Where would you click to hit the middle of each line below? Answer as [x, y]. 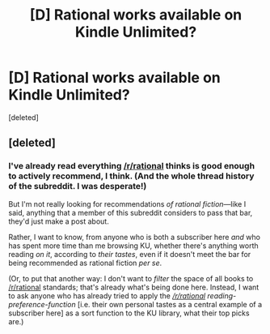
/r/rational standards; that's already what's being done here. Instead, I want [134, 287]
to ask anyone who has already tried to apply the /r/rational [107, 295]
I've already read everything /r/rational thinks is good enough [132, 166]
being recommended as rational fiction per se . [85, 263]
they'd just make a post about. [59, 221]
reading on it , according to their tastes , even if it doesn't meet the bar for [130, 254]
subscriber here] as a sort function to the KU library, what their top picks [129, 313]
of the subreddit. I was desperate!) [78, 186]
